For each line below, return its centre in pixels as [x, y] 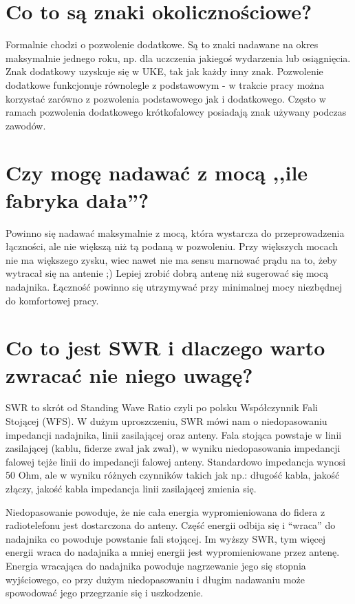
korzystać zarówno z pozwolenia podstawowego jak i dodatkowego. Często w [166, 98]
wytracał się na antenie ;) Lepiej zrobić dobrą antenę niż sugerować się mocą [167, 273]
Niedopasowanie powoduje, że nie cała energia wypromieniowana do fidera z [165, 511]
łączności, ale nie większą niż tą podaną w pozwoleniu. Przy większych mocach [172, 246]
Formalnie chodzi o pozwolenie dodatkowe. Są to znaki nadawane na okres [162, 44]
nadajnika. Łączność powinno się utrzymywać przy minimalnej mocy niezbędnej [174, 286]
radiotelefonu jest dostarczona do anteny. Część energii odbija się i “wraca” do [171, 525]
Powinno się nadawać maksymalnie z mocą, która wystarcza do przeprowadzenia [175, 232]
